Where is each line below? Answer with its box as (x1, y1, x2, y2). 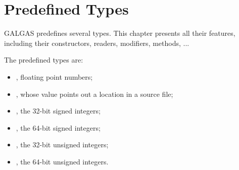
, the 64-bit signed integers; (16, 122, 101, 133)
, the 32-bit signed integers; (16, 105, 101, 116)
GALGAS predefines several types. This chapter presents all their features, (4, 28, 235, 38)
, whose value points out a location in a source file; (16, 88, 173, 99)
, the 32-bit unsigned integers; (16, 139, 109, 150)
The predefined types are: (4, 54, 83, 65)
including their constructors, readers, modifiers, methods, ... (4, 37, 189, 48)
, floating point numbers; (16, 71, 93, 82)
